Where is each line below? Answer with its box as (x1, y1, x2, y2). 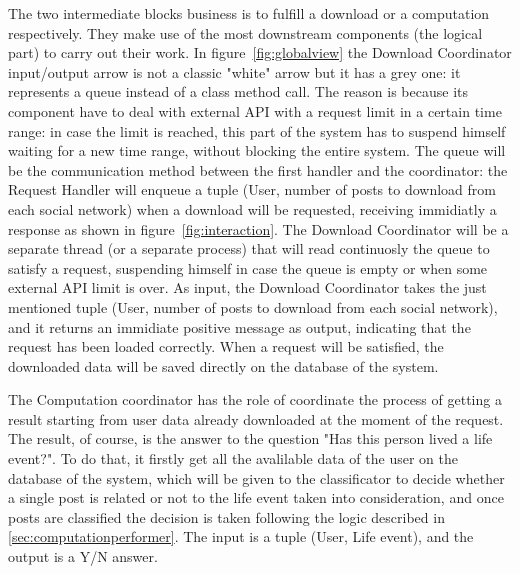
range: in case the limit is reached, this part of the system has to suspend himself (8, 120, 506, 141)
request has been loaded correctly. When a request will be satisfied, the (8, 336, 444, 357)
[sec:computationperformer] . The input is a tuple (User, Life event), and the (8, 526, 474, 547)
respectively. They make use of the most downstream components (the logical (8, 22, 483, 43)
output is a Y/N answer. (8, 546, 158, 567)
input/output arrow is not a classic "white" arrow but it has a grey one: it (8, 61, 461, 82)
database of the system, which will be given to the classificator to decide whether (8, 467, 505, 488)
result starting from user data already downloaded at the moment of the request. (8, 408, 504, 429)
